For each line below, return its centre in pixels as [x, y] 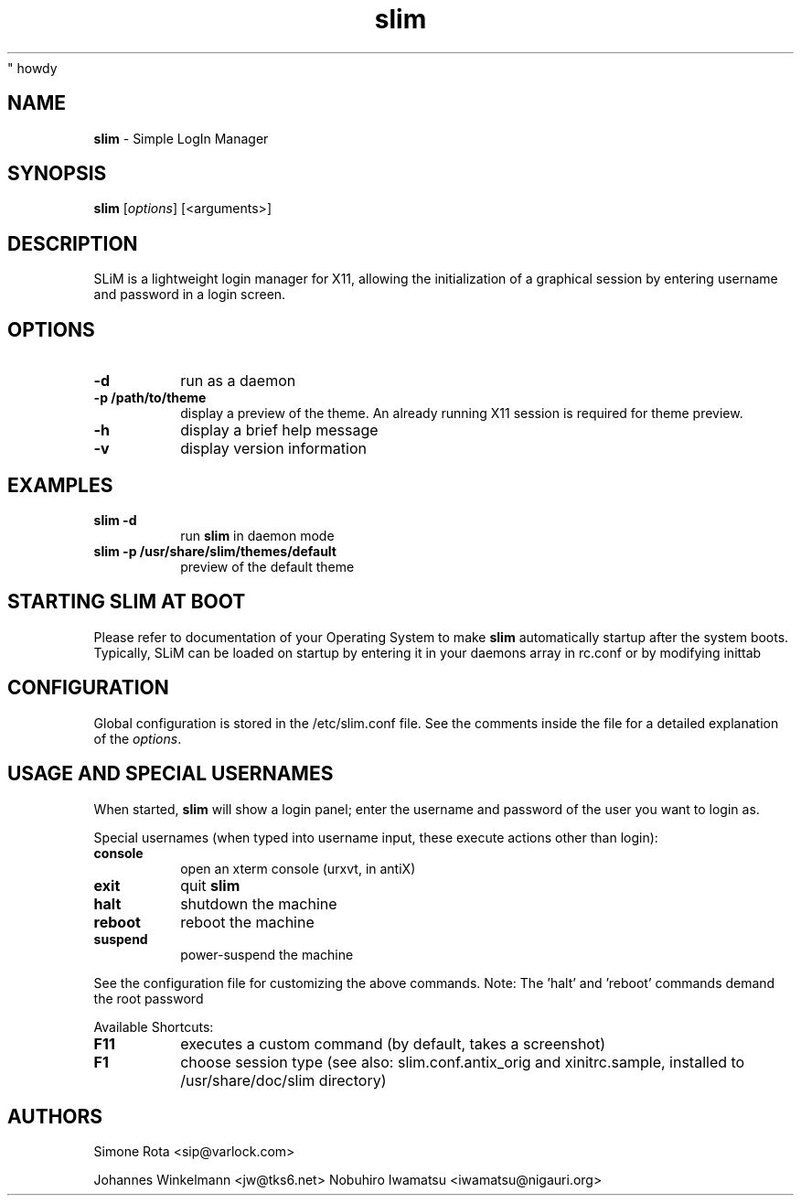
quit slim [210, 885]
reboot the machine [247, 922]
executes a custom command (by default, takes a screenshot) [393, 1043]
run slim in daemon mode [257, 535]
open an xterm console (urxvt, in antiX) [298, 868]
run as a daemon [238, 381]
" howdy [32, 68]
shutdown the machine [259, 903]
